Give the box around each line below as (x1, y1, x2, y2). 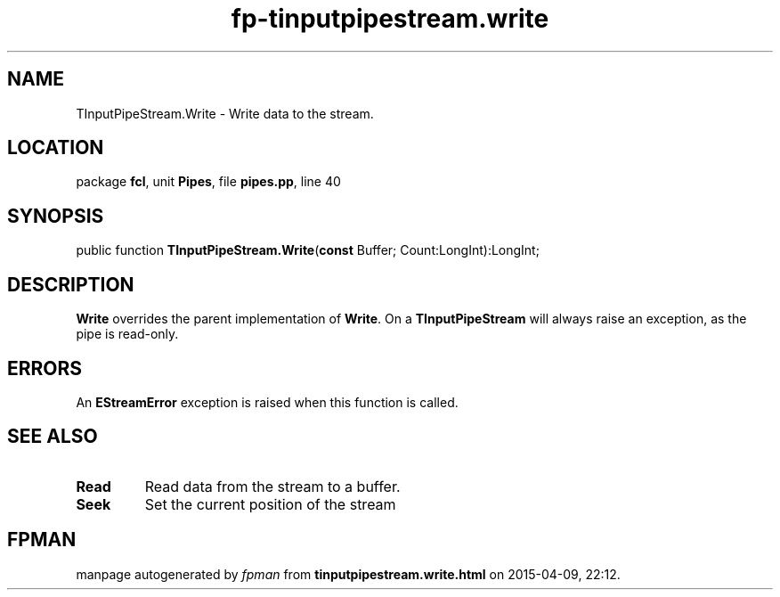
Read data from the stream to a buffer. (144, 477, 401, 495)
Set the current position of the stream (144, 495, 396, 513)
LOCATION (7, 136, 104, 159)
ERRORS (7, 356, 83, 380)
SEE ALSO (7, 425, 98, 448)
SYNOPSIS (7, 204, 104, 227)
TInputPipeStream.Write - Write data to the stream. (76, 105, 374, 121)
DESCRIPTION (7, 273, 134, 296)
